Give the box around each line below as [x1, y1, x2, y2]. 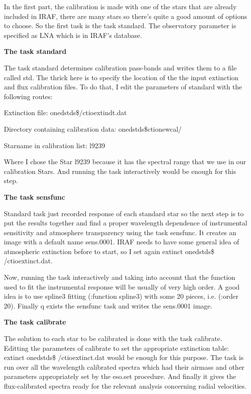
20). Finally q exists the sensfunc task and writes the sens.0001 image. [4, 300, 213, 310]
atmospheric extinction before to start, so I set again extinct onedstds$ [4, 246, 215, 256]
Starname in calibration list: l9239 [4, 140, 105, 150]
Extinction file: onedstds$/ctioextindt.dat [4, 107, 127, 118]
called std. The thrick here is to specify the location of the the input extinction [4, 72, 239, 82]
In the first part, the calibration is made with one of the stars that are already [4, 1, 237, 11]
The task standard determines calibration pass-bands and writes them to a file [4, 62, 237, 72]
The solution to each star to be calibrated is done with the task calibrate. [4, 333, 222, 343]
